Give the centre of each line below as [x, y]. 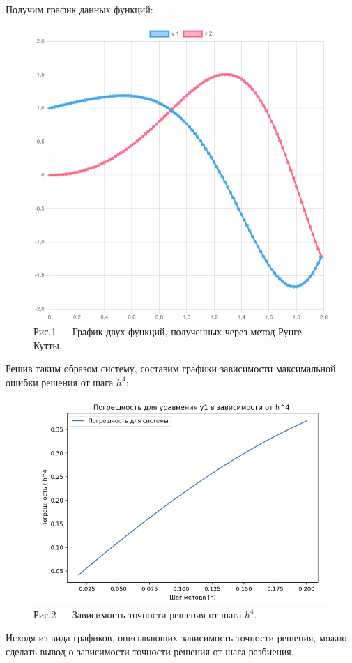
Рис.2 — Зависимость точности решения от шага [138, 614]
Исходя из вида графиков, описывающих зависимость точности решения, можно [176, 638]
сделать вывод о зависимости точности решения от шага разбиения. [150, 651]
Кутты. [48, 345]
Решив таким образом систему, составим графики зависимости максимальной [171, 368]
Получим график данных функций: [79, 9]
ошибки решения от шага [60, 382]
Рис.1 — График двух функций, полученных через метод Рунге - [171, 331]
